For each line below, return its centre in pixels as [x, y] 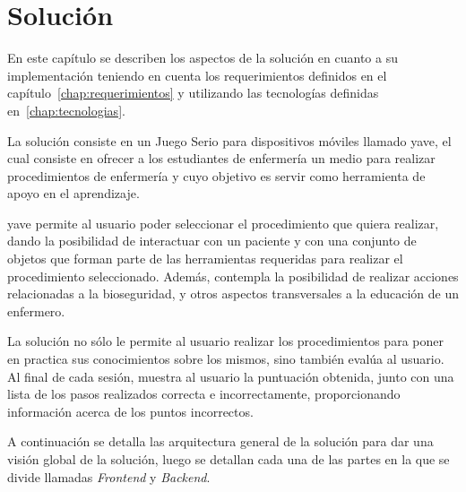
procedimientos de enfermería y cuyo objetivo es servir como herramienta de [216, 175]
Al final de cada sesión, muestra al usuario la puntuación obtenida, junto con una [231, 376]
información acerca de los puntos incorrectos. [130, 411]
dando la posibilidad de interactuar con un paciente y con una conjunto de [212, 241]
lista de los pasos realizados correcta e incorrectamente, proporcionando [204, 394]
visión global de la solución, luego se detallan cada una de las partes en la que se [229, 459]
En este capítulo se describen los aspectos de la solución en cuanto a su [203, 58]
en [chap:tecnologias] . [66, 110]
